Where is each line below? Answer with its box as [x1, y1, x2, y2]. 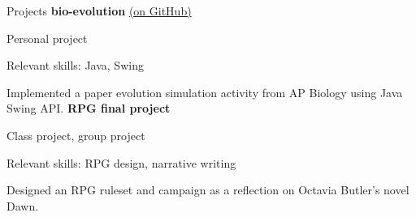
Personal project [6, 29, 88, 46]
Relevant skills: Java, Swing [6, 57, 144, 74]
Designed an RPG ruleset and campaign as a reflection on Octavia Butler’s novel [6, 181, 409, 198]
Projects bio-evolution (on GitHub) [6, 2, 192, 19]
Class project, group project [6, 126, 145, 143]
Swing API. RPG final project [6, 100, 171, 117]
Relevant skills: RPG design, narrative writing [6, 154, 236, 171]
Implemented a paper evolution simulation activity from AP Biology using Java [6, 83, 403, 100]
